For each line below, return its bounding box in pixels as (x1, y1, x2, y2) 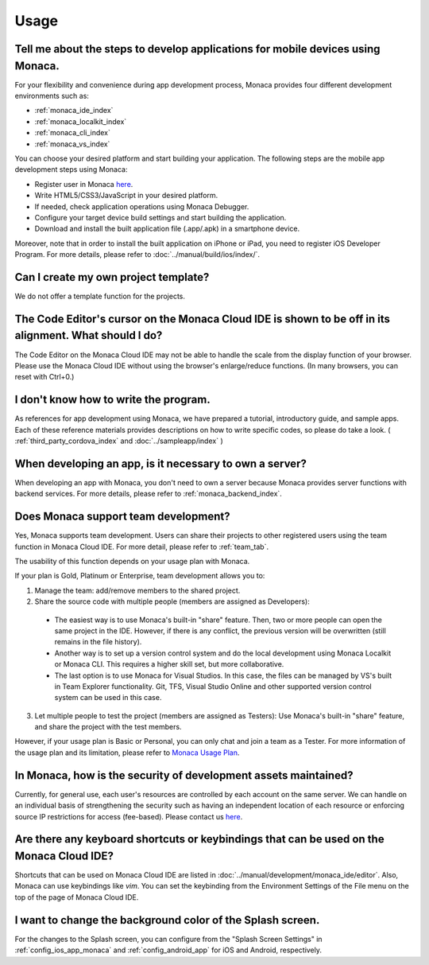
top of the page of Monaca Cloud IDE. (14, 892, 139, 902)
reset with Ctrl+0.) (14, 372, 75, 382)
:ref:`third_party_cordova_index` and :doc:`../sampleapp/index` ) (14, 436, 223, 446)
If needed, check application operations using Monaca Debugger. (34, 201, 249, 211)
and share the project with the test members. (34, 722, 182, 732)
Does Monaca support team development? (14, 510, 230, 523)
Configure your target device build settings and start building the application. (34, 212, 287, 222)
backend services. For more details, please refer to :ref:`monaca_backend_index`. (14, 489, 282, 499)
